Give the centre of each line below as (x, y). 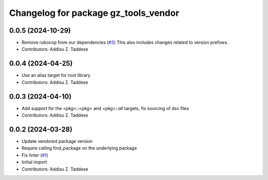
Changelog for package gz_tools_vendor (94, 13)
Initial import (34, 162)
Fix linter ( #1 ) (35, 155)
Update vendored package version (57, 141)
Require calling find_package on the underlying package (79, 148)
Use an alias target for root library (56, 75)
